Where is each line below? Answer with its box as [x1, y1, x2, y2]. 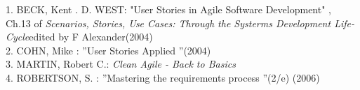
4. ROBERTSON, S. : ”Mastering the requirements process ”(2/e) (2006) [6, 70, 320, 84]
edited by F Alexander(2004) [29, 29, 153, 44]
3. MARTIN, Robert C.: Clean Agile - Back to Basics [6, 57, 236, 71]
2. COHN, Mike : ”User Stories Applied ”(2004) [6, 43, 211, 57]
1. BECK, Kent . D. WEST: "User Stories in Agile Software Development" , [6, 2, 331, 16]
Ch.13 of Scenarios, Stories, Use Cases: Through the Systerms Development [6, 15, 331, 30]
